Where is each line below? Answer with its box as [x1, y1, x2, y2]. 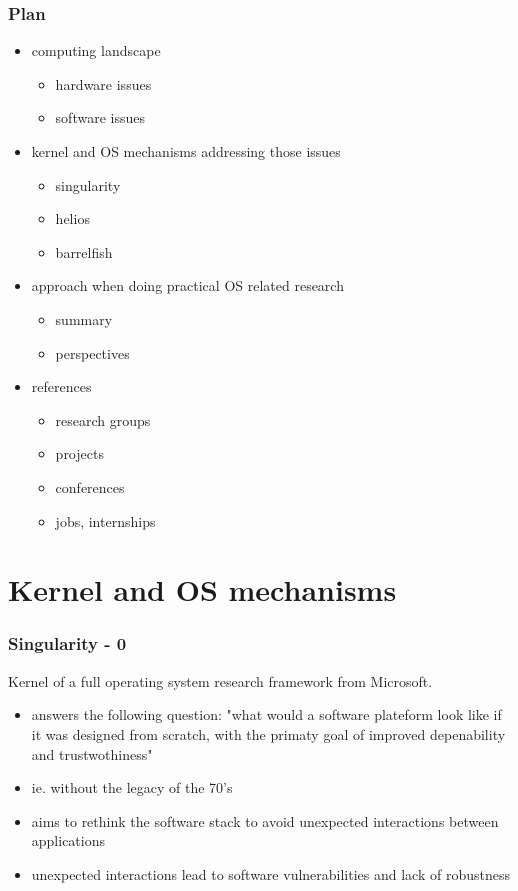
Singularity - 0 [8, 631, 127, 656]
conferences [55, 476, 125, 497]
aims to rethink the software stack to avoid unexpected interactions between [31, 810, 499, 831]
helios [55, 208, 90, 229]
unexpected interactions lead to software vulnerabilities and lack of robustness [31, 863, 510, 884]
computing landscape [31, 40, 161, 61]
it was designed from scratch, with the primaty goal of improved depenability [31, 723, 506, 744]
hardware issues [55, 73, 152, 94]
